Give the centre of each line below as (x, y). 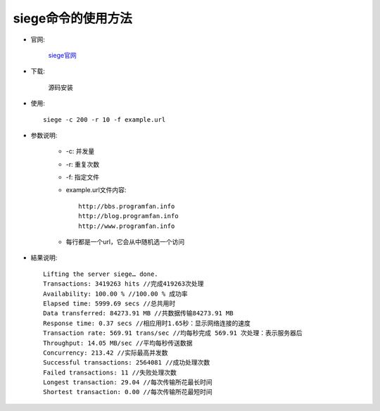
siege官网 (62, 55)
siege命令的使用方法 (73, 18)
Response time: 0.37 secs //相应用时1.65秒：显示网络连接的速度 (147, 323)
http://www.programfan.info (127, 226)
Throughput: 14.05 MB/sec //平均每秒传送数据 (118, 343)
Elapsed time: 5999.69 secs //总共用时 (109, 303)
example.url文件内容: (96, 190)
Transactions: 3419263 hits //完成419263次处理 (123, 284)
